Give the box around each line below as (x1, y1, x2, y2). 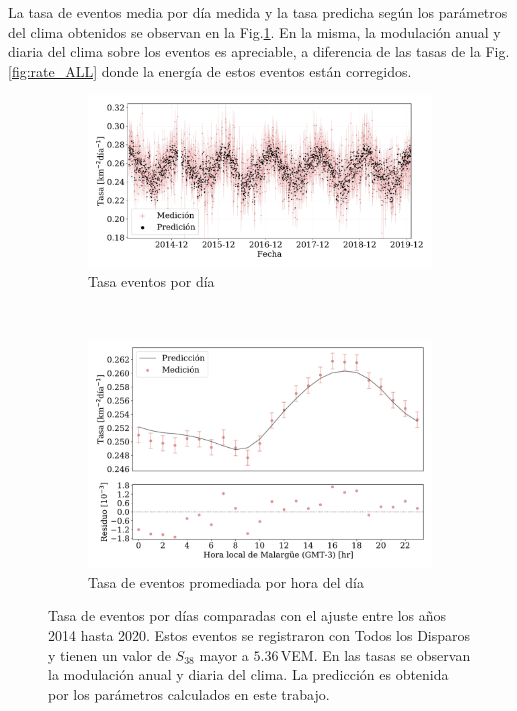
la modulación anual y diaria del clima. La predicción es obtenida (48, 664, 449, 685)
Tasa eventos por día (88, 270, 215, 291)
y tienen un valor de (48, 644, 171, 665)
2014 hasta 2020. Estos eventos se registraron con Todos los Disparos (48, 625, 471, 646)
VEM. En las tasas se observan (280, 644, 471, 665)
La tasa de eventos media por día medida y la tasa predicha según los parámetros (8, 2, 508, 22)
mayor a (199, 644, 249, 665)
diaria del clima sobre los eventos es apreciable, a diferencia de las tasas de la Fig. (8, 41, 510, 62)
